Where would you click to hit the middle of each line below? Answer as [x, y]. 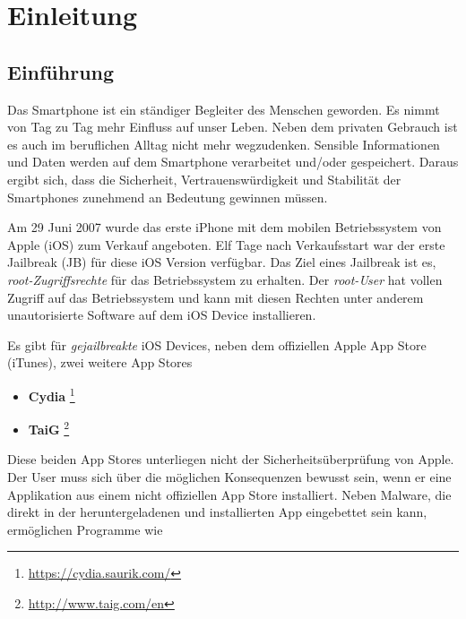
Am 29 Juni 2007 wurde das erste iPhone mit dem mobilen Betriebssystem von [224, 227]
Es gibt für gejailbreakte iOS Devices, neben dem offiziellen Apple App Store [217, 344]
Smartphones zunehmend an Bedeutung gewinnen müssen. [168, 197]
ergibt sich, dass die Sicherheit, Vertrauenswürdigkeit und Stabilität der [204, 179]
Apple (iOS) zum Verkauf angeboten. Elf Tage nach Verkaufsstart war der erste [226, 244]
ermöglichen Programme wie [85, 529]
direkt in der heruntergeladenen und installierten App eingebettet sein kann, [217, 512]
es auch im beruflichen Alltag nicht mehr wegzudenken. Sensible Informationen [224, 144]
